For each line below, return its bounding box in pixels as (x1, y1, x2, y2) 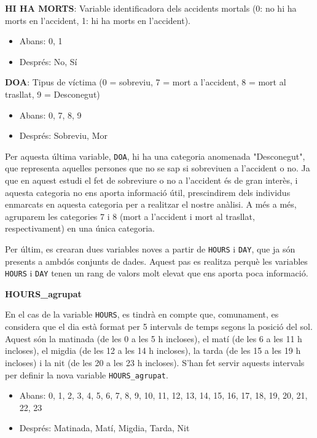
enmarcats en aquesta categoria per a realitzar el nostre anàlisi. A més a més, (5, 198, 297, 211)
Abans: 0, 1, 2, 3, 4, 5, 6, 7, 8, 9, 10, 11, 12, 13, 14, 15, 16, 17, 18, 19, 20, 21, (19, 389, 308, 402)
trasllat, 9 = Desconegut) (5, 87, 100, 100)
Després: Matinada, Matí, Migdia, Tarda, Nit (19, 421, 190, 434)
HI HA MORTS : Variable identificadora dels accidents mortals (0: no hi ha (5, 2, 297, 14)
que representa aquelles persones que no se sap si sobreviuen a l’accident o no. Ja (5, 162, 310, 174)
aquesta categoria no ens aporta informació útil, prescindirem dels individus (5, 186, 291, 198)
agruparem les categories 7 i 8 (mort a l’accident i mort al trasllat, (5, 209, 255, 222)
